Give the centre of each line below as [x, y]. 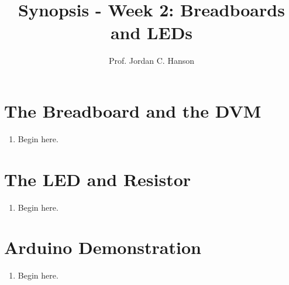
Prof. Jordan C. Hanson [152, 61]
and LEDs [152, 32]
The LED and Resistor [98, 179]
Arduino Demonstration [103, 247]
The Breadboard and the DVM [133, 110]
